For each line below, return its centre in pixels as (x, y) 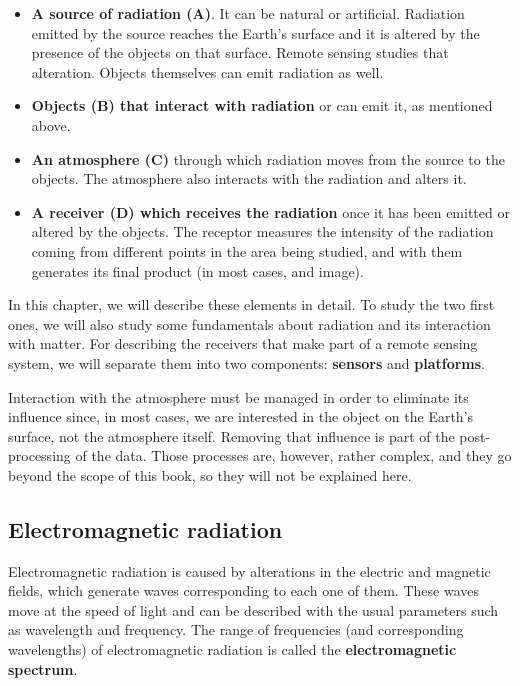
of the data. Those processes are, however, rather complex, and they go (293, 455)
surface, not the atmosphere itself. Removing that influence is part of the (231, 435)
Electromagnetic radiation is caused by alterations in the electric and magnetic (249, 570)
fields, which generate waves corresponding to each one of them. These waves (243, 590)
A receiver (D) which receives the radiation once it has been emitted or (270, 211)
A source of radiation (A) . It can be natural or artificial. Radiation (248, 13)
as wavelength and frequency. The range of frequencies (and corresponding (236, 629)
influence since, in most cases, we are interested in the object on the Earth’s (241, 416)
